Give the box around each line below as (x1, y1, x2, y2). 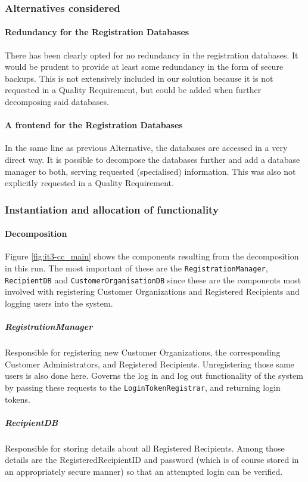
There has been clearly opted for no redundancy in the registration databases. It (5, 48, 298, 61)
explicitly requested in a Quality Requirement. (5, 177, 174, 189)
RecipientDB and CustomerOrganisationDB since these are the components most (5, 273, 301, 286)
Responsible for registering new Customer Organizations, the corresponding (5, 346, 281, 359)
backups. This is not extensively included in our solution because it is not (5, 72, 273, 84)
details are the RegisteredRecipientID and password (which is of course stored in (5, 453, 299, 466)
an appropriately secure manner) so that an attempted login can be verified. (5, 465, 283, 477)
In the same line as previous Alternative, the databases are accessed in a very (5, 141, 288, 154)
